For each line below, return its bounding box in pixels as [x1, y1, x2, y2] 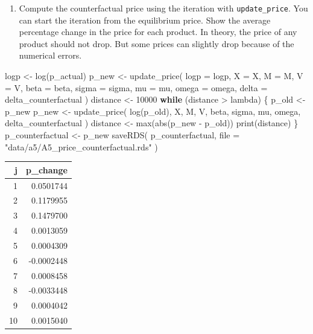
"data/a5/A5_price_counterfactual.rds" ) [5, 140, 158, 153]
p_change [26, 163, 68, 176]
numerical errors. [19, 49, 82, 62]
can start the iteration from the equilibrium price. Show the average [19, 13, 271, 26]
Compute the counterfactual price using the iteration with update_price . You [19, 2, 308, 14]
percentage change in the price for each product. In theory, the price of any [19, 25, 297, 38]
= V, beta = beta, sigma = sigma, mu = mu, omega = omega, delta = [5, 81, 268, 94]
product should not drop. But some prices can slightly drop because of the [19, 37, 294, 50]
